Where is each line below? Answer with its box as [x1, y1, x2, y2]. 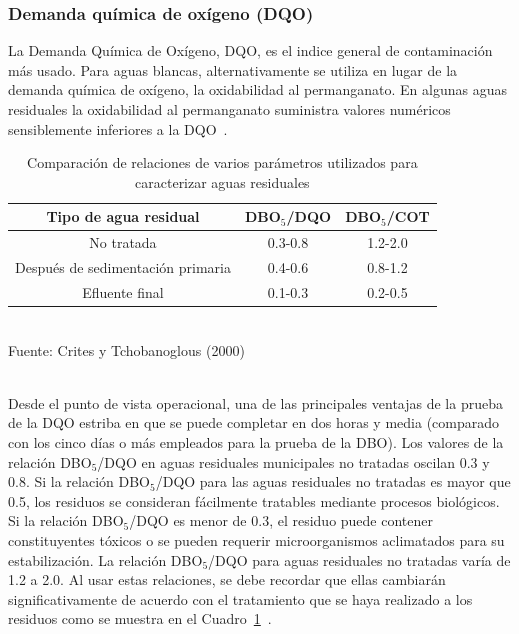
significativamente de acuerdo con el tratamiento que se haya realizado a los [8, 588, 473, 609]
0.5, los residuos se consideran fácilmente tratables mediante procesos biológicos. [8, 490, 500, 511]
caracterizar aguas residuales [135, 171, 310, 192]
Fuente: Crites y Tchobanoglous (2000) [8, 339, 245, 360]
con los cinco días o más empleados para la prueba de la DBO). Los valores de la [8, 431, 504, 452]
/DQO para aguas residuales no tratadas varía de [208, 549, 511, 570]
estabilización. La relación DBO [8, 549, 203, 570]
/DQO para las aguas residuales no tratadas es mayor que [155, 471, 511, 492]
